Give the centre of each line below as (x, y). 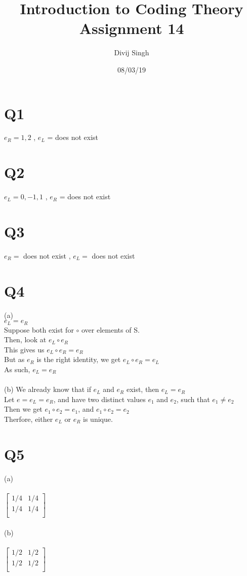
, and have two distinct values (99, 399)
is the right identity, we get (79, 359)
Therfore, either (29, 419)
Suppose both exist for (39, 329)
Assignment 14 (132, 28)
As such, (17, 369)
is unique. (98, 419)
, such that (193, 399)
